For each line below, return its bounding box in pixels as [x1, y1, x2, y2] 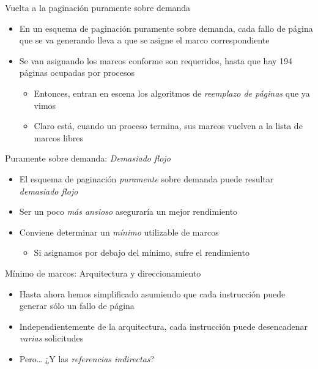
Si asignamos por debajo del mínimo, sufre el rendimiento [34, 246, 250, 259]
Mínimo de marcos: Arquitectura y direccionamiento [5, 266, 201, 279]
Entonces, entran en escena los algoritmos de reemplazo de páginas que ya [34, 86, 310, 99]
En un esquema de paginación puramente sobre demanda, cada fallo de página [19, 21, 313, 34]
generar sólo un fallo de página [19, 299, 135, 312]
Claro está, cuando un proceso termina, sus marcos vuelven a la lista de [34, 119, 303, 132]
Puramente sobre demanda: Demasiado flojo [5, 152, 171, 165]
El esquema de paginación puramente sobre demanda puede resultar [19, 172, 274, 185]
